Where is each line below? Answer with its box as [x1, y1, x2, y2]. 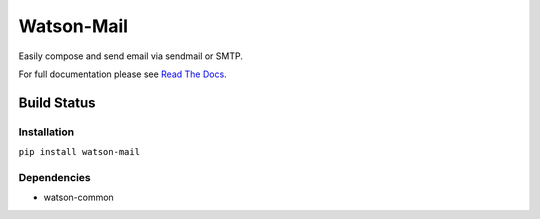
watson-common [43, 191, 114, 204]
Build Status [18, 94, 96, 111]
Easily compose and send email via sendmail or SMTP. [18, 50, 244, 62]
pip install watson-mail [18, 146, 140, 158]
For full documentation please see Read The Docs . [18, 68, 227, 80]
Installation [18, 125, 75, 139]
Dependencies [18, 170, 92, 184]
